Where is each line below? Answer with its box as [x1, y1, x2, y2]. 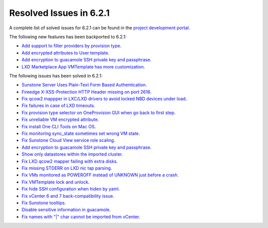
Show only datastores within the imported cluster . [21, 151, 124, 157]
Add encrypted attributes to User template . [21, 50, 110, 56]
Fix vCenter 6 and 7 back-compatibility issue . [21, 193, 115, 199]
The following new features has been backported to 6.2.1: [9, 34, 127, 40]
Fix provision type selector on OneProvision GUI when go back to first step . [21, 110, 176, 115]
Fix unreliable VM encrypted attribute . [21, 116, 99, 122]
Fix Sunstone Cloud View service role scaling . [21, 137, 115, 143]
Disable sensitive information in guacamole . [21, 207, 111, 213]
